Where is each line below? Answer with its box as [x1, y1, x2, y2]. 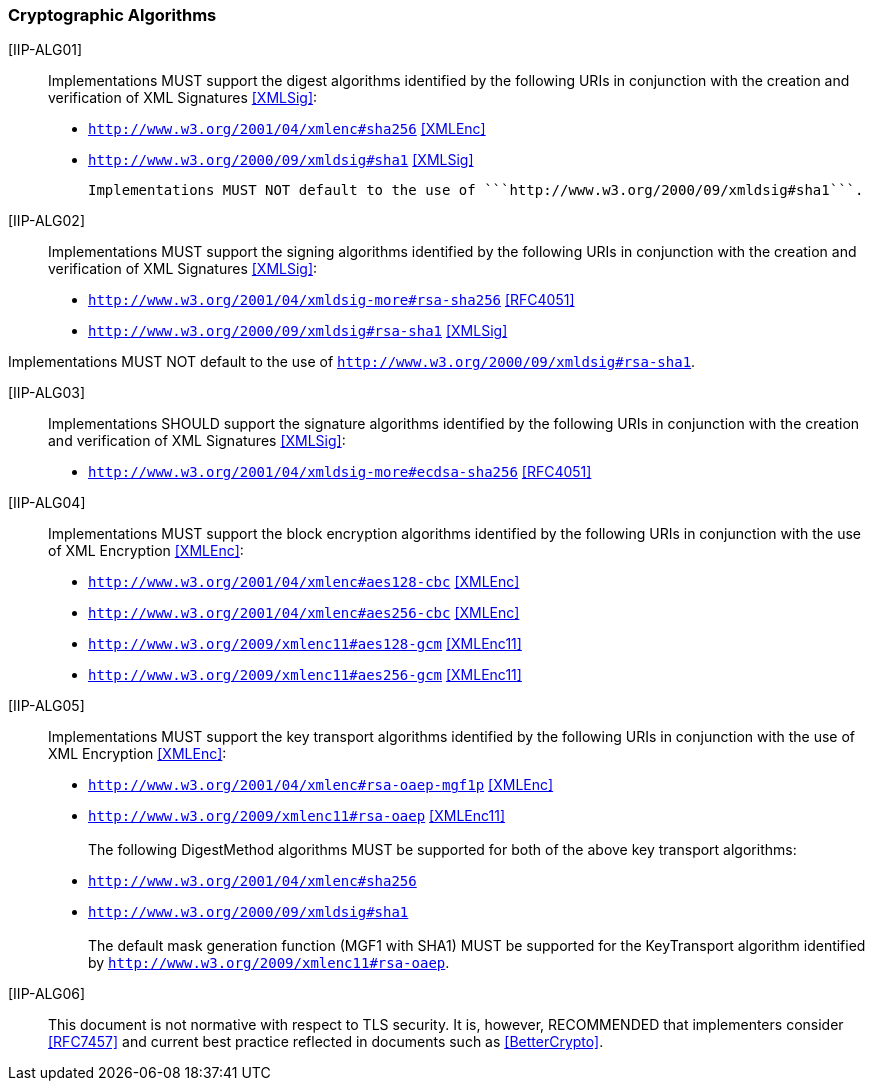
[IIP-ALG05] [8, 697, 85, 715]
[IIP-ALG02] [8, 212, 85, 230]
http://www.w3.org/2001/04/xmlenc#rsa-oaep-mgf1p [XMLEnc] [88, 776, 554, 794]
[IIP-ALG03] [8, 384, 86, 402]
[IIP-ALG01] [8, 41, 83, 59]
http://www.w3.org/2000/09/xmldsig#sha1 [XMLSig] [88, 151, 474, 169]
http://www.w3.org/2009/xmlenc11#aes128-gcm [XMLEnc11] [88, 635, 522, 653]
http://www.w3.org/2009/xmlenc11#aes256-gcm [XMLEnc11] [88, 666, 522, 684]
